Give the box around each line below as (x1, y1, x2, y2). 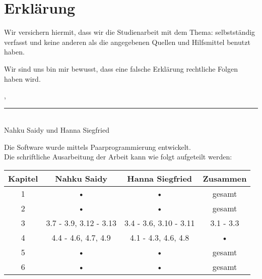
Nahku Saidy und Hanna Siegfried (4, 125, 109, 135)
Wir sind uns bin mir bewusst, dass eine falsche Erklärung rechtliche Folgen (4, 63, 238, 74)
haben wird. (4, 73, 41, 84)
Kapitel (8, 173, 38, 185)
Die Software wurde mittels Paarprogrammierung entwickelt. (4, 141, 191, 152)
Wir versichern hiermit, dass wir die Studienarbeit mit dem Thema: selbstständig (4, 27, 255, 37)
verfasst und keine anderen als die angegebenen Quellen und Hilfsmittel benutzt (4, 36, 250, 47)
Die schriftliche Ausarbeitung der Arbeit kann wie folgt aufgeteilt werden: (4, 151, 232, 162)
